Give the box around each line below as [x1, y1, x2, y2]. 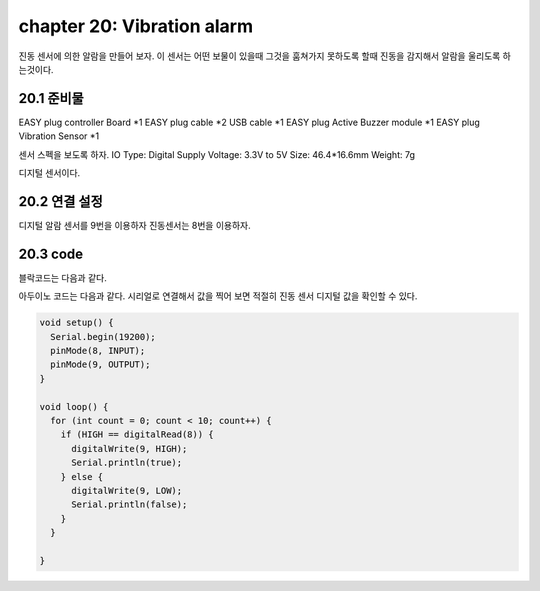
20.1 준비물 [18, 90, 84, 107]
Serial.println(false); [71, 499, 188, 510]
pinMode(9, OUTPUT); [50, 359, 151, 370]
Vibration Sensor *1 [18, 130, 100, 142]
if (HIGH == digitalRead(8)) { [60, 429, 214, 440]
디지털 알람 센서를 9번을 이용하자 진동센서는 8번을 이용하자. [18, 219, 251, 231]
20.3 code [18, 245, 84, 262]
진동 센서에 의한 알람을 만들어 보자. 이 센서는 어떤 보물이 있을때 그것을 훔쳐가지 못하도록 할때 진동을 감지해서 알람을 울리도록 [18, 50, 501, 62]
